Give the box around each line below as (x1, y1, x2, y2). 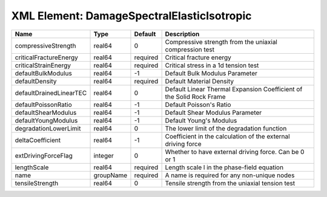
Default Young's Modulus (165, 116, 237, 124)
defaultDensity (15, 77, 57, 85)
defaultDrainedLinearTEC (15, 88, 87, 97)
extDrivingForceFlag (15, 151, 73, 160)
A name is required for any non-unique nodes (165, 171, 295, 179)
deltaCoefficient (15, 136, 61, 144)
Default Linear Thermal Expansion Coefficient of (165, 85, 303, 93)
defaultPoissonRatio (15, 100, 72, 109)
